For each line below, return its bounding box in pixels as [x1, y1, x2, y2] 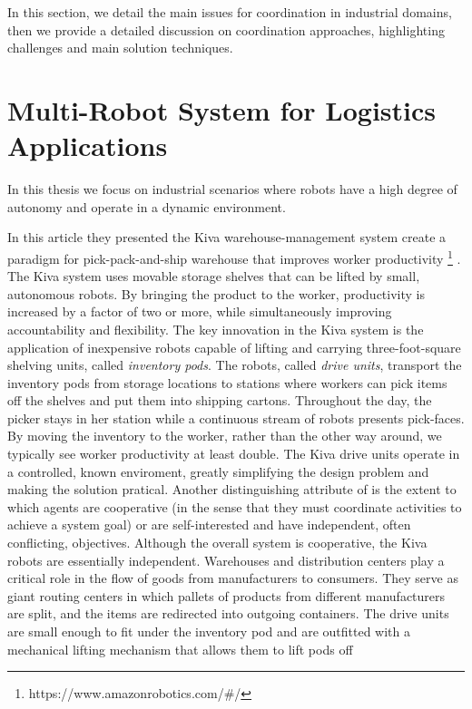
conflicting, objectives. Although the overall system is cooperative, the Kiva [7, 533, 428, 552]
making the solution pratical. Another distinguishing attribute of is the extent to [7, 480, 457, 499]
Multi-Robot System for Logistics [7, 91, 436, 128]
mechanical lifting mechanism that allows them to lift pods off [7, 639, 353, 658]
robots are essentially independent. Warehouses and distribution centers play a [7, 550, 445, 569]
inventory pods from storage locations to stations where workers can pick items [7, 373, 447, 392]
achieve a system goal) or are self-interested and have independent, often [7, 515, 411, 534]
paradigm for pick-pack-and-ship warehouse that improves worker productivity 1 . [7, 246, 461, 267]
